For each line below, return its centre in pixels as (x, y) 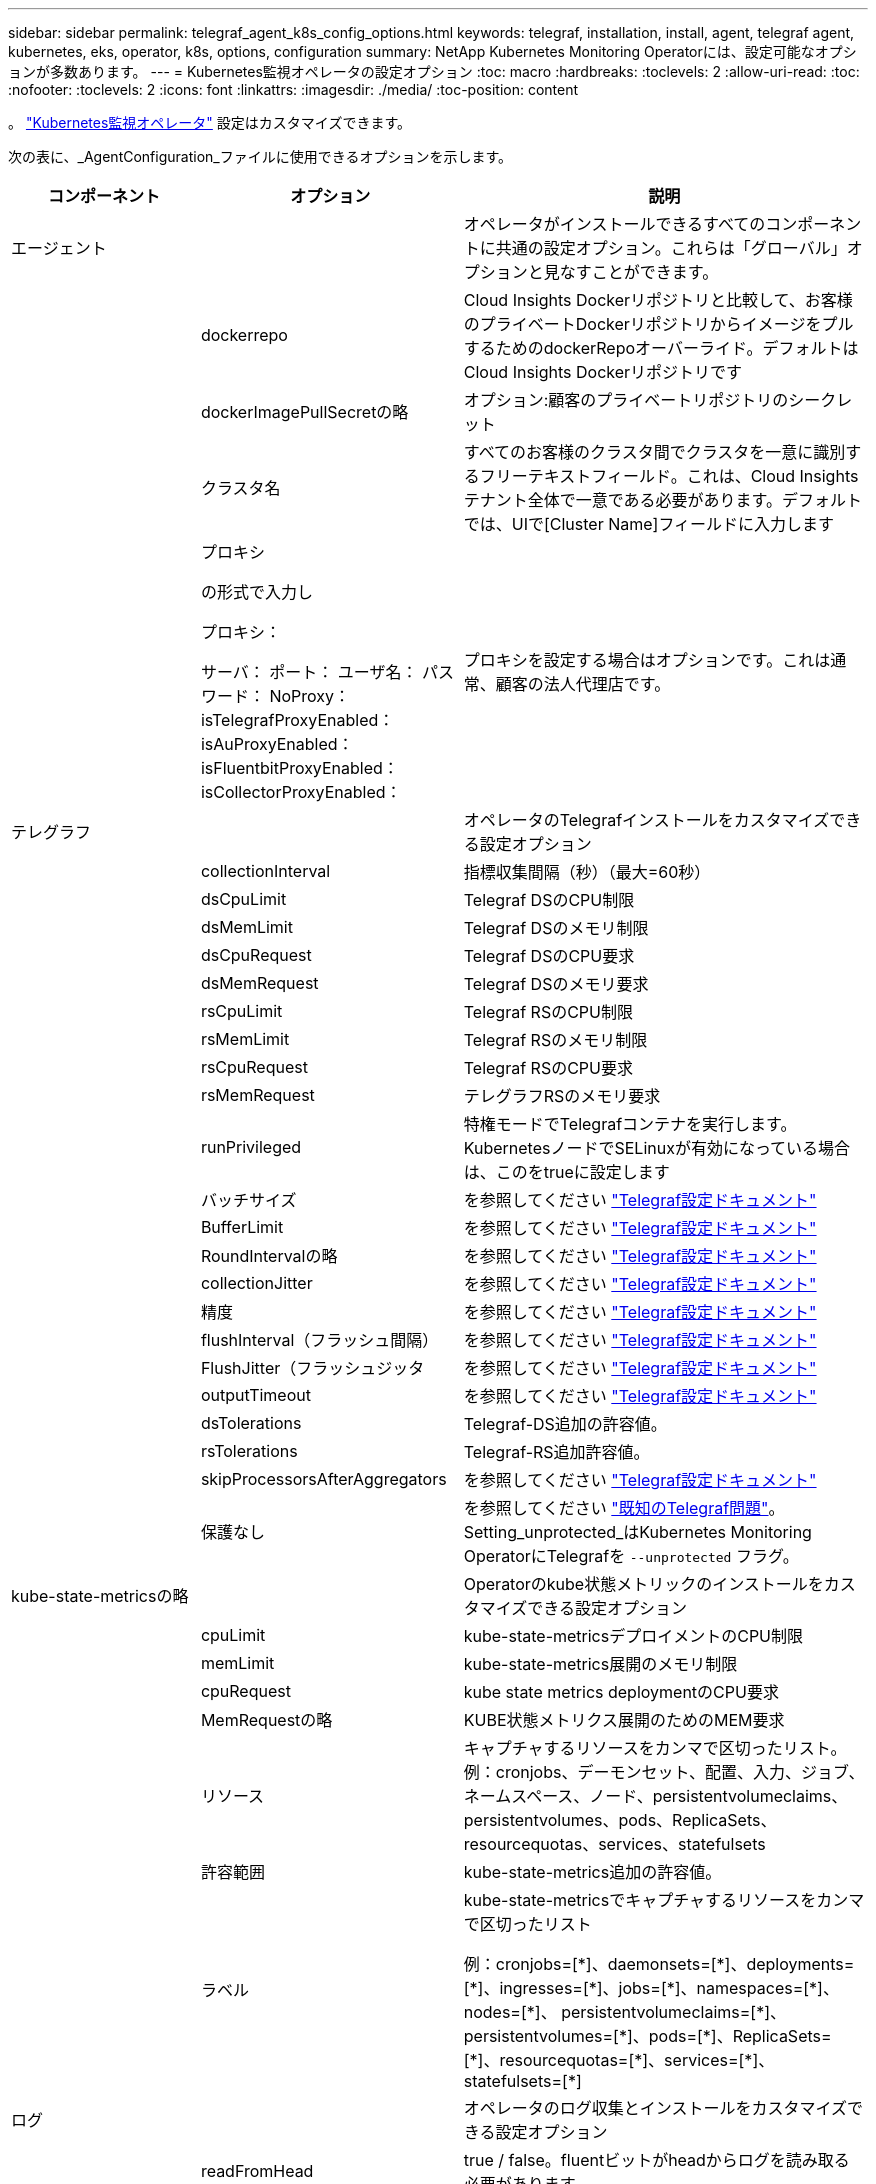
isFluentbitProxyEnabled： (299, 768)
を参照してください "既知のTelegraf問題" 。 (624, 1508)
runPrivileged (251, 1147)
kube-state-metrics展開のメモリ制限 (600, 1664)
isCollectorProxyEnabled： (301, 792)
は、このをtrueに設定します (566, 1172)
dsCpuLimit (243, 899)
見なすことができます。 (631, 272)
